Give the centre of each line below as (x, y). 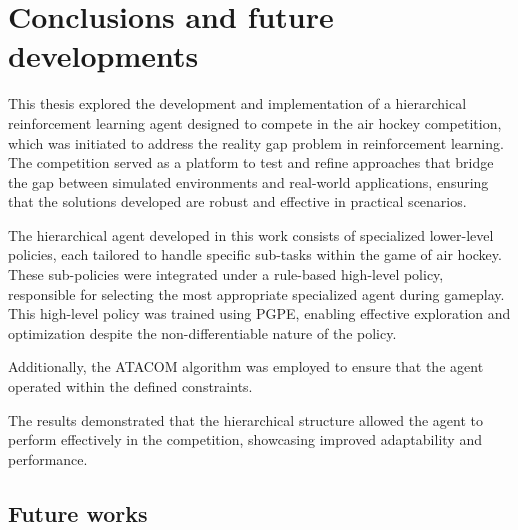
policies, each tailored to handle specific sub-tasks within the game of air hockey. (255, 254)
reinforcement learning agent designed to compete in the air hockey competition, (255, 122)
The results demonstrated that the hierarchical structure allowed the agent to (245, 419)
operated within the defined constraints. (130, 386)
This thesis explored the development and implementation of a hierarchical (237, 103)
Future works (78, 512)
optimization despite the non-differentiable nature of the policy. (202, 332)
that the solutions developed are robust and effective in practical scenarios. (237, 201)
